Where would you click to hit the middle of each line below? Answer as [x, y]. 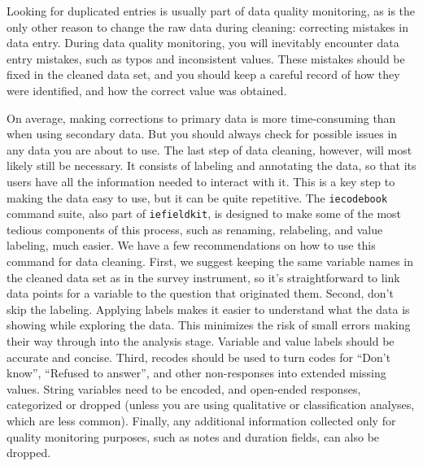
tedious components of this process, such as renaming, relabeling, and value [195, 229]
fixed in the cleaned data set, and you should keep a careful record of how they [203, 74]
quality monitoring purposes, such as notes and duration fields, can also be [193, 436]
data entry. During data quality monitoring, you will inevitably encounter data [203, 43]
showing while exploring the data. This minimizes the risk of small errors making [209, 325]
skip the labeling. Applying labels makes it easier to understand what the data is [208, 309]
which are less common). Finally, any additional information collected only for [201, 420]
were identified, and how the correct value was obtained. [147, 90]
